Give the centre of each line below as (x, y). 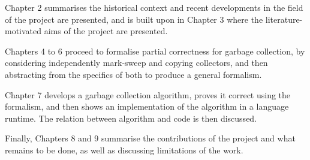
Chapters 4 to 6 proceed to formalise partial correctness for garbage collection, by (155, 51)
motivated (23, 31)
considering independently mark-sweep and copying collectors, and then (136, 63)
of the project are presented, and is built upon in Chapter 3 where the (134, 19)
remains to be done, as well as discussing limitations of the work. (124, 150)
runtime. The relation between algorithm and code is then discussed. (131, 118)
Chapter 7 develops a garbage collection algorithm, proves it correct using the (148, 94)
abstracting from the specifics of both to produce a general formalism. (133, 74)
